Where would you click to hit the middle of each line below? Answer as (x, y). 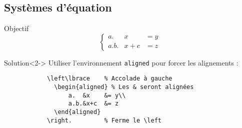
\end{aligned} (77, 112)
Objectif (16, 28)
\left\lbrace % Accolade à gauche (109, 79)
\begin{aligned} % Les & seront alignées (124, 87)
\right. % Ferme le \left (104, 120)
